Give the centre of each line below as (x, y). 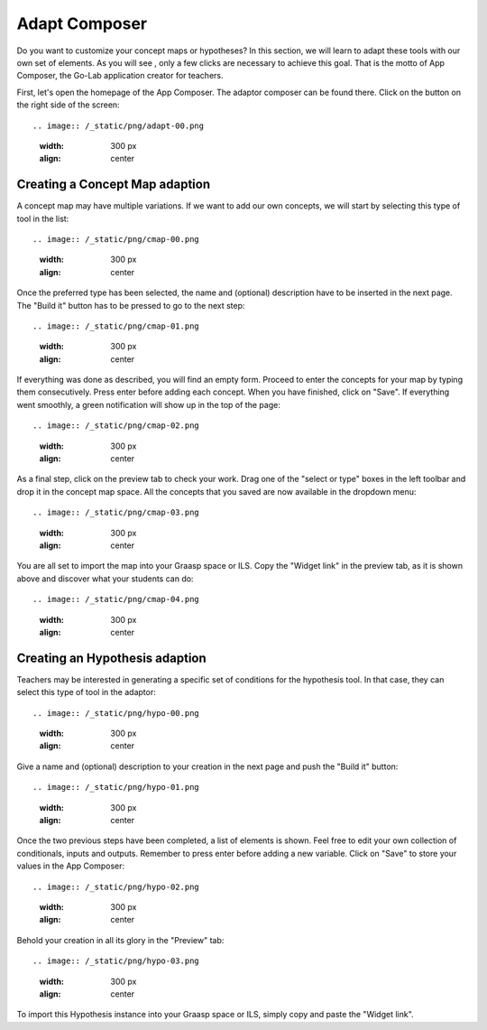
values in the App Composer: (71, 866)
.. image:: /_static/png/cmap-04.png (116, 599)
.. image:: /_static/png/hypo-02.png (116, 886)
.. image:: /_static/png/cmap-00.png (116, 239)
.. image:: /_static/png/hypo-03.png (116, 961)
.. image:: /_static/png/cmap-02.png (116, 426)
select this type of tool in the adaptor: (87, 692)
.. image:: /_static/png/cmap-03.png (116, 513)
